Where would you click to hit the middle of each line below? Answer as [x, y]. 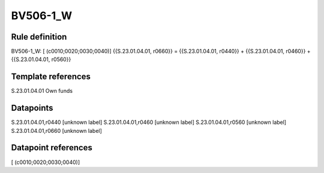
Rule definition [39, 37]
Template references [51, 77]
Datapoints [32, 108]
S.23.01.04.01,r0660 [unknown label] [56, 130]
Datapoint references [52, 148]
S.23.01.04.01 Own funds [42, 91]
